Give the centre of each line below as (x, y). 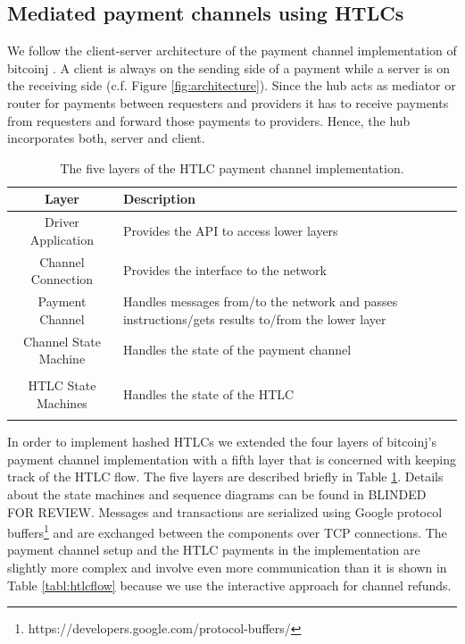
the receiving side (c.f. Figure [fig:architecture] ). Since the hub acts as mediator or (232, 85)
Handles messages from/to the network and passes (260, 301)
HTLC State (62, 385)
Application (62, 239)
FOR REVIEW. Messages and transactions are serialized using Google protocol (225, 511)
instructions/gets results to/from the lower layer (254, 318)
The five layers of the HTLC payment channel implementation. (232, 167)
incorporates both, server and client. (106, 138)
